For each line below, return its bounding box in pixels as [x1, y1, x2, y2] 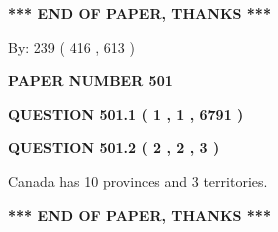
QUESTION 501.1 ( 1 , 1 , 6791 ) [8, 103, 244, 124]
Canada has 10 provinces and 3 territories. [8, 170, 268, 191]
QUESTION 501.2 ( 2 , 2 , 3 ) [8, 137, 220, 158]
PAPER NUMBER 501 [8, 70, 173, 91]
